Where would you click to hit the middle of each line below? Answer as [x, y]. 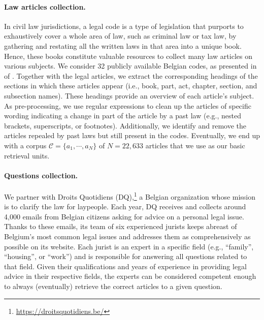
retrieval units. [27, 155]
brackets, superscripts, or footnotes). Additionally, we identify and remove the [125, 125]
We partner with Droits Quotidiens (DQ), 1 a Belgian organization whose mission [130, 196]
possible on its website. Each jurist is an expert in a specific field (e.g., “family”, [129, 246]
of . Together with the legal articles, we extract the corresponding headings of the [131, 75]
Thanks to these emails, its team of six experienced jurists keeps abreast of [121, 226]
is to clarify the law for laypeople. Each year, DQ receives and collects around [125, 206]
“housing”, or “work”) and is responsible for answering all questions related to [126, 256]
